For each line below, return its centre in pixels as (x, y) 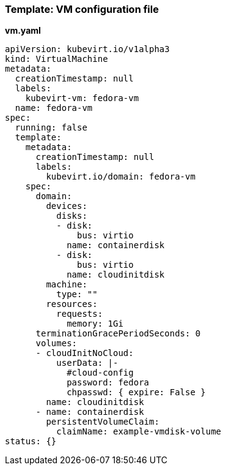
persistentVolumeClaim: (103, 422)
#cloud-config (100, 373)
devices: (67, 206)
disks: (72, 216)
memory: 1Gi (95, 324)
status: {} (31, 442)
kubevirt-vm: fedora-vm (82, 98)
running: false (51, 128)
